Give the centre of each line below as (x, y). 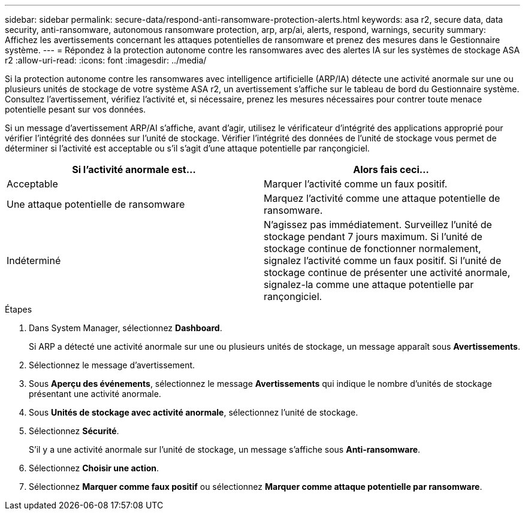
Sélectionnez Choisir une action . (94, 468)
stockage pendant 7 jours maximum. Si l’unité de (373, 237)
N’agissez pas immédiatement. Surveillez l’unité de (378, 225)
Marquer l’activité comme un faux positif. (356, 184)
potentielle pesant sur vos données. (76, 109)
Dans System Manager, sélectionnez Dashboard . (126, 328)
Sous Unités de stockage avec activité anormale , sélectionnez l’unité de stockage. (194, 412)
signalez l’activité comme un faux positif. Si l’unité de (383, 260)
